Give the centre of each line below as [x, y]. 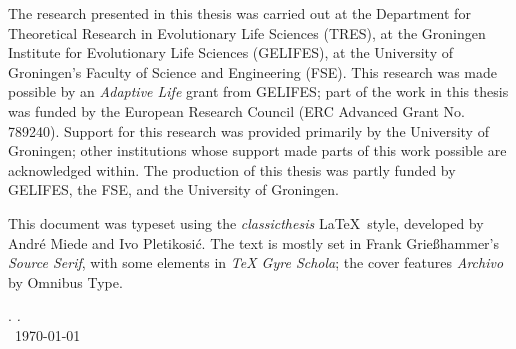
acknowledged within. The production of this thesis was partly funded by [232, 169]
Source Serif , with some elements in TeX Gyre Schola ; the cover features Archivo [256, 262]
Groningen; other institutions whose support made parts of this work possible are [257, 150]
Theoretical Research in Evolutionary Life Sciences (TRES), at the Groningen [247, 32]
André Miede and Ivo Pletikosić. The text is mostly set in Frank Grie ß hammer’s [254, 242]
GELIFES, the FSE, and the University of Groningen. [173, 189]
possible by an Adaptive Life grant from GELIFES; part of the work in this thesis [258, 91]
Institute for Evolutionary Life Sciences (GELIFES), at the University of [230, 52]
